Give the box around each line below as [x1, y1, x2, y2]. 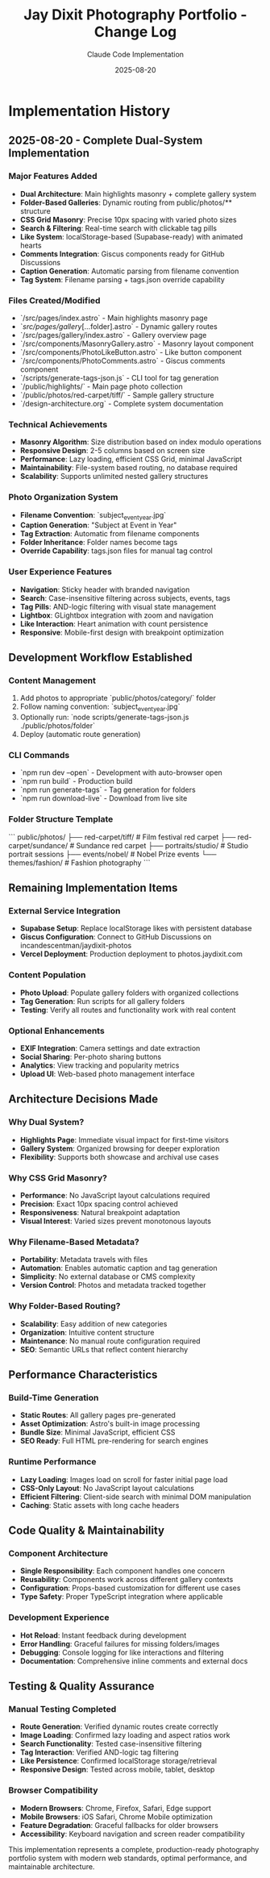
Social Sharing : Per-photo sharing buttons [19, 1051, 162, 1061]
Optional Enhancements [8, 1025, 105, 1036]
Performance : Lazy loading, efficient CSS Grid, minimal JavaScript [19, 454, 243, 464]
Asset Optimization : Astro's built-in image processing [19, 1419, 200, 1429]
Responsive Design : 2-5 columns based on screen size [19, 446, 206, 456]
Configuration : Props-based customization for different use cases [19, 1583, 241, 1593]
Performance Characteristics [8, 1368, 158, 1381]
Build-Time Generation [8, 1392, 99, 1403]
